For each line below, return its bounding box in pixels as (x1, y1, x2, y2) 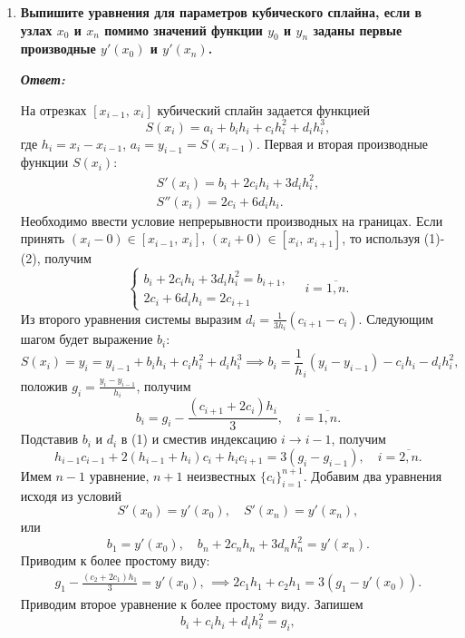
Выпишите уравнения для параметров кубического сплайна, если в (20, 3, 422, 21)
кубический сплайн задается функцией (157, 100, 370, 119)
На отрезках (20, 100, 87, 119)
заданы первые (313, 20, 402, 39)
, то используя (342, 229, 421, 248)
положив (20, 376, 68, 395)
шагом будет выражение (20, 329, 153, 348)
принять (20, 229, 65, 248)
